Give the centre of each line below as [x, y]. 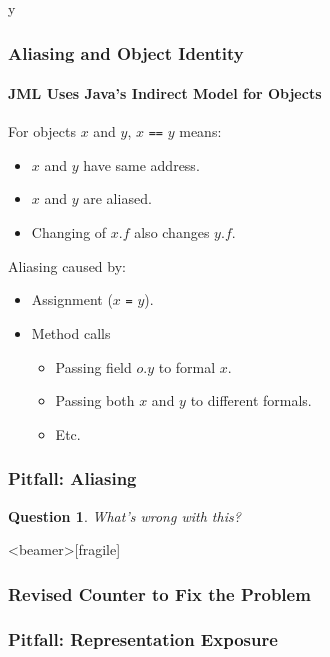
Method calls [71, 332]
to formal [187, 366]
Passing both [95, 400]
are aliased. [117, 198]
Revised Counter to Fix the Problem [159, 593]
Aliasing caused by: [67, 265]
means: [200, 131]
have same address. [141, 164]
